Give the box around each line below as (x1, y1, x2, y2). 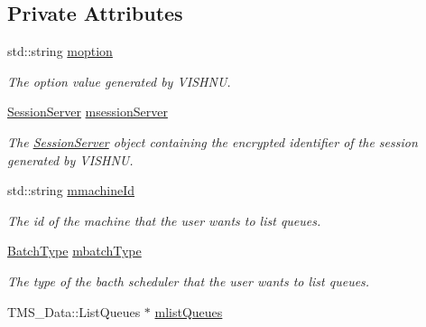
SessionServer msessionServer (7, 102, 168, 121)
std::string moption (7, 42, 113, 61)
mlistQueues (154, 302, 223, 321)
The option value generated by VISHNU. (7, 71, 231, 90)
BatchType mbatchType (7, 241, 142, 260)
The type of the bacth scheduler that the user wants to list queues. (7, 271, 370, 290)
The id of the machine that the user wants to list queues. (7, 210, 321, 229)
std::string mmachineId (7, 181, 134, 200)
